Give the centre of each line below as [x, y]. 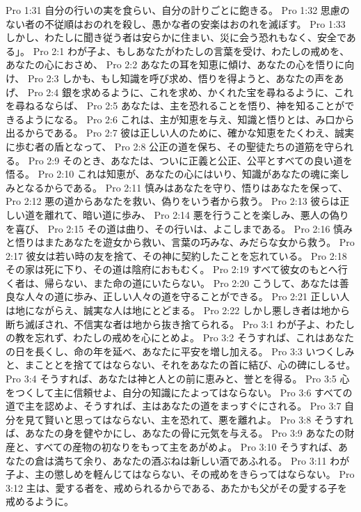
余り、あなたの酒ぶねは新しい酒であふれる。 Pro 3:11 [205, 460]
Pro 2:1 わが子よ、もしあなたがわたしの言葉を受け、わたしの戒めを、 [191, 51]
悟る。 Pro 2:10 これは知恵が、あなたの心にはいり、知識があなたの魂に [168, 174]
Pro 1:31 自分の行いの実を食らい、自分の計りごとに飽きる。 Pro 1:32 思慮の [178, 10]
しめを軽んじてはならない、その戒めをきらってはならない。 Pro [209, 474]
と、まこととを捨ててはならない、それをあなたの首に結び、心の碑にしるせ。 [181, 365]
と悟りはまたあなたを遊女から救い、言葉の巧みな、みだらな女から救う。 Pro [180, 242]
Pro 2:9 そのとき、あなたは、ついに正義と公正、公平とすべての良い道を [190, 160]
